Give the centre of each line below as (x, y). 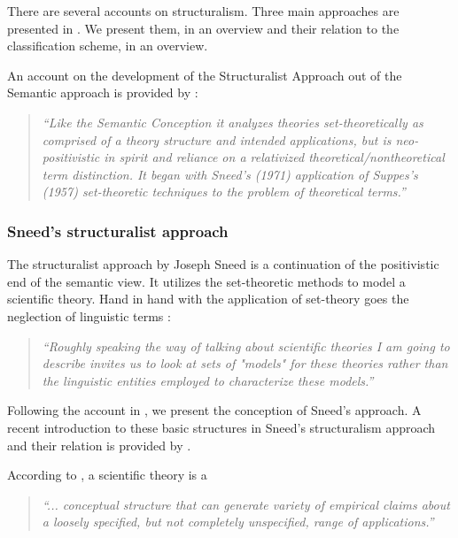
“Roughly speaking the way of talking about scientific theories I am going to (246, 346)
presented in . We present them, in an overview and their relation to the (203, 28)
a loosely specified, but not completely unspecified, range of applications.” (238, 522)
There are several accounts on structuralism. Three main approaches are (203, 11)
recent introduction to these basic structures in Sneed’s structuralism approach (221, 427)
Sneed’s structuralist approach (118, 231)
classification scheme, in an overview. (108, 46)
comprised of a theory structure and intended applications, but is (217, 139)
